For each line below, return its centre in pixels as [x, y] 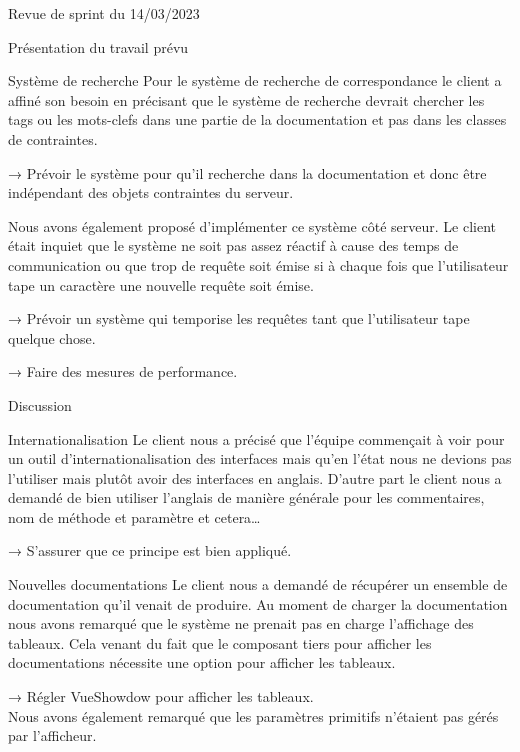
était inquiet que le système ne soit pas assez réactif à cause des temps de [233, 245]
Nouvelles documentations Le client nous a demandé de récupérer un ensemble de [258, 584]
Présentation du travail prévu [98, 46]
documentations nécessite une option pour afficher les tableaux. [202, 662]
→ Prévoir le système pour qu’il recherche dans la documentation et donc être [247, 172]
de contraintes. [53, 138]
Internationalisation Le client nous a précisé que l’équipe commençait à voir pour [256, 438]
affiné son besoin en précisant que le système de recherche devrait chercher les [246, 99]
